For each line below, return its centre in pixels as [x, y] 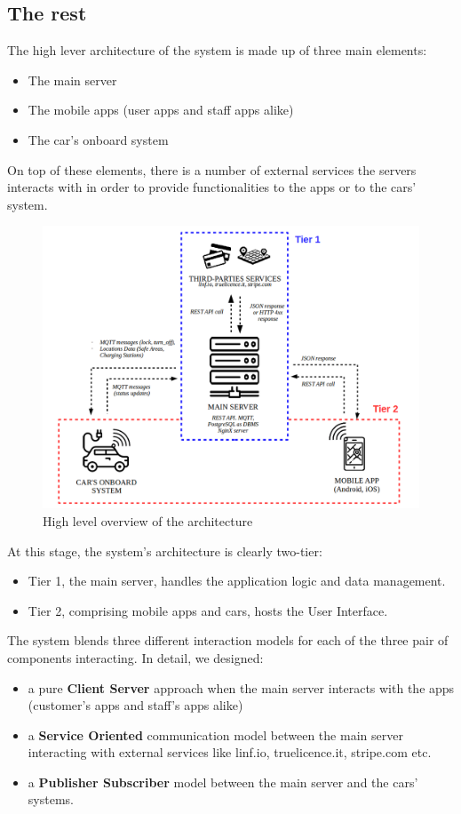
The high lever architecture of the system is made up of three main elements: [217, 50]
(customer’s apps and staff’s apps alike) [135, 705]
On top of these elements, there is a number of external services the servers [212, 169]
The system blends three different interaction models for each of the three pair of [228, 640]
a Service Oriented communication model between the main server [215, 734]
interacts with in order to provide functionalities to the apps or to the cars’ [212, 187]
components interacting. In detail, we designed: [135, 657]
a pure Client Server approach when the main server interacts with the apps [241, 687]
